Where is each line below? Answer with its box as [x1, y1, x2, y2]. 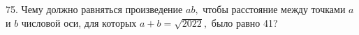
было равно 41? [211, 15, 278, 30]
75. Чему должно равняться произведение [6, 2, 183, 16]
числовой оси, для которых [21, 15, 137, 30]
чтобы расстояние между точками [203, 2, 346, 16]
